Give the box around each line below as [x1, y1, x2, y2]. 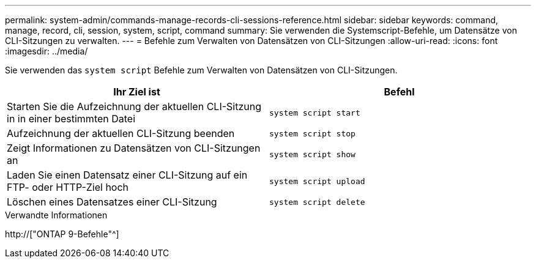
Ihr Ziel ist [113, 86, 160, 98]
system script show [269, 149, 355, 159]
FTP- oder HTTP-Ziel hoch [7, 181, 129, 193]
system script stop [269, 128, 355, 138]
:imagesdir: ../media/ [5, 46, 88, 56]
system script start [269, 108, 360, 117]
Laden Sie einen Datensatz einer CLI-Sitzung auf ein [7, 169, 248, 181]
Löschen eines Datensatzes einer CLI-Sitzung [7, 196, 217, 208]
